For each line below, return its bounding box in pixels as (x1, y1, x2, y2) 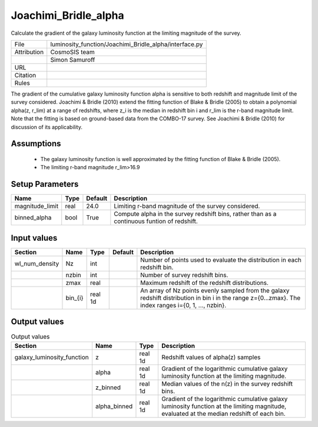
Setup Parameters (11, 179, 79, 189)
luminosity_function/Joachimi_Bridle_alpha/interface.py (50, 40, 203, 48)
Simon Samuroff (50, 55, 95, 64)
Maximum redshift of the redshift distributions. (140, 278, 269, 287)
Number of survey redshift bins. (140, 271, 228, 279)
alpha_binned (95, 402, 133, 410)
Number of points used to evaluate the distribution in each (140, 255, 302, 264)
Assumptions (11, 139, 61, 149)
